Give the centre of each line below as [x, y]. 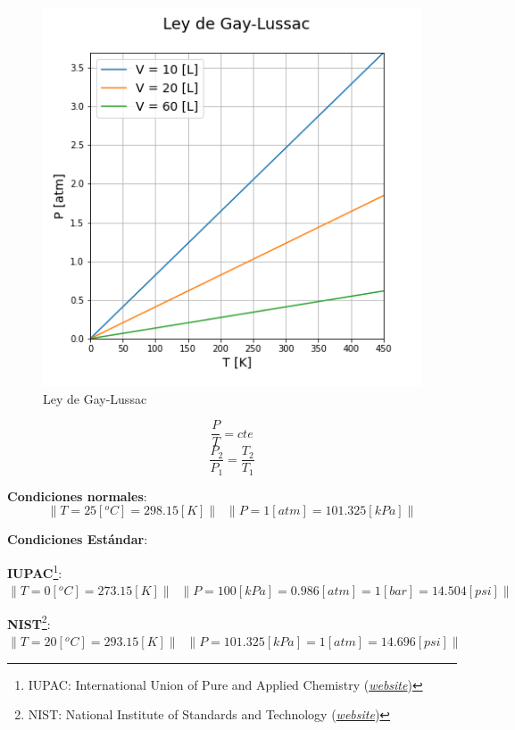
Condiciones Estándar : [78, 539]
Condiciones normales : [77, 495]
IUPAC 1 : [35, 571]
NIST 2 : [29, 622]
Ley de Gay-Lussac [95, 398]
